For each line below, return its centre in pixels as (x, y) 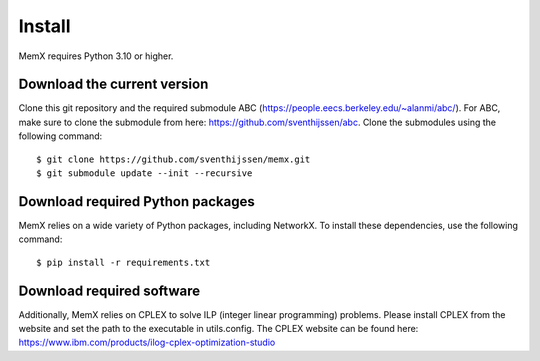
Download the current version (113, 84)
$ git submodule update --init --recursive (144, 173)
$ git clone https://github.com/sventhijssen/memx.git (173, 159)
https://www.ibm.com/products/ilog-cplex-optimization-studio (147, 342)
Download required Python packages (136, 201)
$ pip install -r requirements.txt (123, 262)
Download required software (109, 290)
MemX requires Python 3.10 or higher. (96, 56)
